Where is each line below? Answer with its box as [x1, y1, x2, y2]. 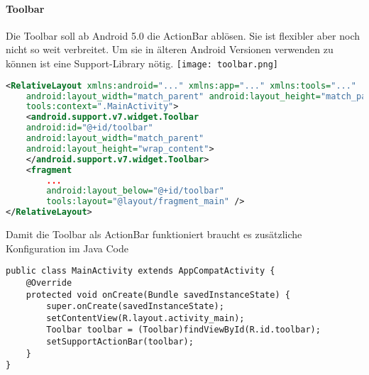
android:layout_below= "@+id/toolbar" [46, 186, 224, 196]
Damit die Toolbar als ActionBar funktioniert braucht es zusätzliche [6, 227, 302, 242]
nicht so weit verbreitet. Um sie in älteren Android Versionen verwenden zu [6, 42, 334, 57]
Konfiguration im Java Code [6, 240, 128, 255]
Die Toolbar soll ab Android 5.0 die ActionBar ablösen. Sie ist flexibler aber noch [6, 28, 360, 43]
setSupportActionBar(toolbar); [46, 337, 194, 347]
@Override [26, 277, 72, 288]
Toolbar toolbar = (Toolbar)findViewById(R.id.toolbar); [46, 325, 321, 335]
